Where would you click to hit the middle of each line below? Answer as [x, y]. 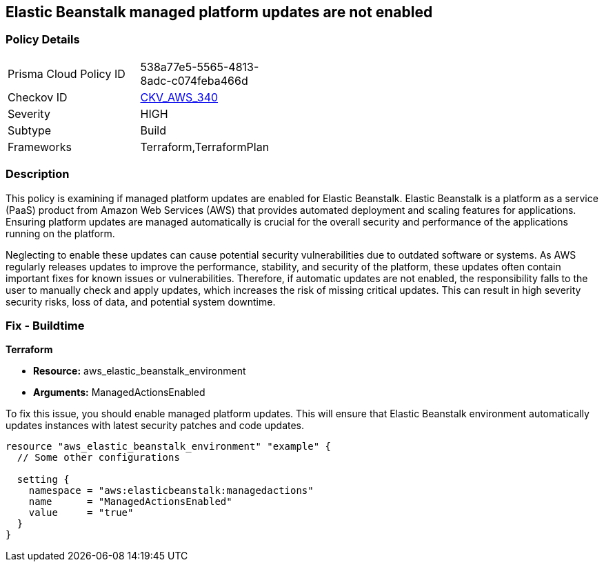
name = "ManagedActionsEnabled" [130, 502]
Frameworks [40, 147]
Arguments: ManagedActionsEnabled [119, 392]
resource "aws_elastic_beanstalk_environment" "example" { [169, 447]
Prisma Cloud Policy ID [67, 73]
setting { [43, 480]
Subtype [30, 130]
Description [38, 174]
